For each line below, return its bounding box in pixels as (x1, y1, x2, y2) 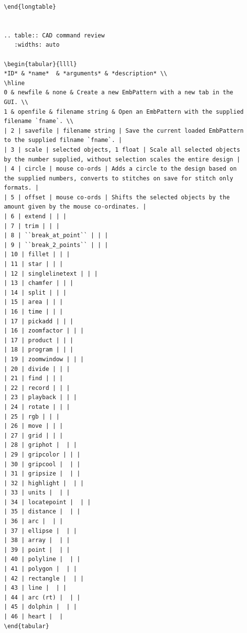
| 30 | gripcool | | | (4, 460, 81, 468)
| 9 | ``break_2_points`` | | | (4, 241, 108, 248)
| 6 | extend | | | (4, 213, 66, 220)
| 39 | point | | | (4, 546, 70, 553)
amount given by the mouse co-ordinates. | (4, 203, 147, 211)
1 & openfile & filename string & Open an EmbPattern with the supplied (4, 108, 244, 115)
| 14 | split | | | (4, 289, 66, 296)
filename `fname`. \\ (4, 118, 74, 125)
